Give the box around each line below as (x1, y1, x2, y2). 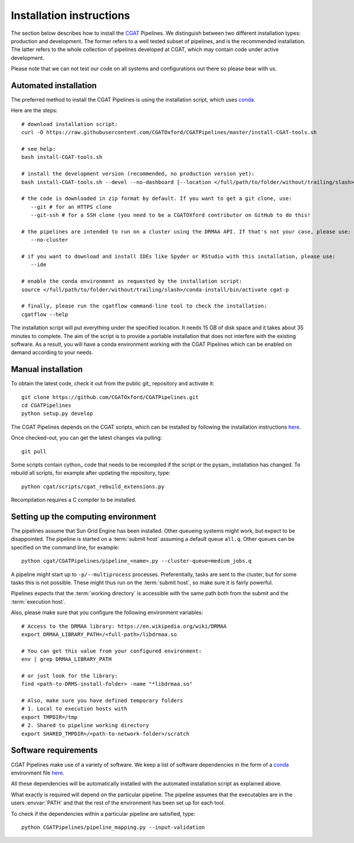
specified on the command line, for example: (11, 544, 120, 551)
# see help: (21, 145, 56, 152)
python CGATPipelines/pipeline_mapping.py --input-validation (21, 823, 205, 831)
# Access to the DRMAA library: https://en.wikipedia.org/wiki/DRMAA (21, 622, 227, 630)
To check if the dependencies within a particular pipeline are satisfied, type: (11, 810, 196, 817)
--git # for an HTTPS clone (30, 203, 112, 210)
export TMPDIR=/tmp (21, 714, 78, 721)
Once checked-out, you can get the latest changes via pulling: (11, 435, 162, 442)
